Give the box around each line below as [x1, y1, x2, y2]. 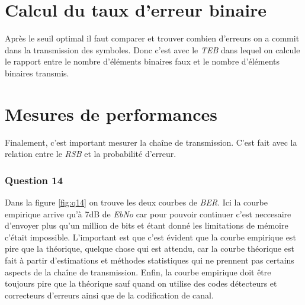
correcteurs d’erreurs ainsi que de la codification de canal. [5, 288, 214, 301]
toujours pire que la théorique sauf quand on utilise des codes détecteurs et [5, 277, 277, 290]
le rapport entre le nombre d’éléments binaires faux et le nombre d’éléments [5, 55, 280, 68]
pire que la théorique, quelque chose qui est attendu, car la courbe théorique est [5, 242, 294, 255]
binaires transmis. [5, 66, 69, 79]
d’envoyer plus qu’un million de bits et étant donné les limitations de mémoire [5, 219, 288, 232]
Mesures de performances [5, 101, 217, 126]
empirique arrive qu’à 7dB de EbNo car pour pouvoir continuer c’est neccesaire [5, 207, 291, 220]
